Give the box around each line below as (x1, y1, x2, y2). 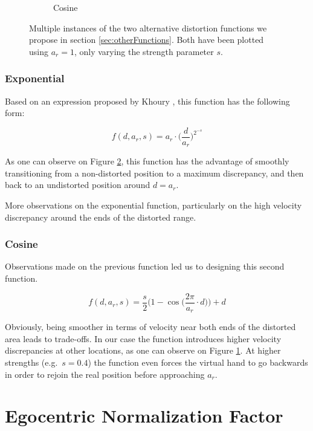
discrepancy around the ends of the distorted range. (5, 210, 196, 223)
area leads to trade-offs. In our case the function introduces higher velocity (5, 332, 282, 345)
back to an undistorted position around (5, 178, 150, 191)
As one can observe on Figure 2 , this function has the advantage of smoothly (5, 155, 289, 167)
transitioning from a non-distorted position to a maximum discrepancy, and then (5, 166, 304, 179)
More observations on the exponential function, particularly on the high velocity (5, 199, 302, 212)
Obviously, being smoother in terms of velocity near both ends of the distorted (5, 320, 296, 333)
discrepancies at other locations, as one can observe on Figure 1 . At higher (5, 344, 281, 357)
